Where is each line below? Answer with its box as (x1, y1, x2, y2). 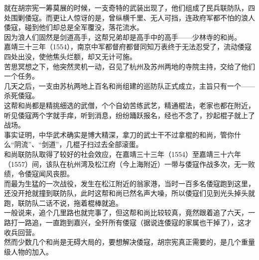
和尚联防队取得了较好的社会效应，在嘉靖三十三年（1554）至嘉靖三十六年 (4, 148, 241, 159)
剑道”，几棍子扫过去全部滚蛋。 (41, 139, 143, 149)
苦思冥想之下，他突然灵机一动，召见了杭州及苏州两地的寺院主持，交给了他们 (4, 61, 255, 71)
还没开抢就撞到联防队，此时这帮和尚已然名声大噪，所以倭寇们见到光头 (4, 188, 234, 198)
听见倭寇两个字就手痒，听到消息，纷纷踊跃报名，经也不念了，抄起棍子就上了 (4, 110, 255, 120)
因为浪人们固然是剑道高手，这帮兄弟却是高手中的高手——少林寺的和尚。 (4, 31, 241, 42)
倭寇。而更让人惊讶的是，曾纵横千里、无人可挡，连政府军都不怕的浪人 (24, 12, 255, 22)
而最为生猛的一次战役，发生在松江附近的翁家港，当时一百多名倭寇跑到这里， (4, 178, 255, 188)
